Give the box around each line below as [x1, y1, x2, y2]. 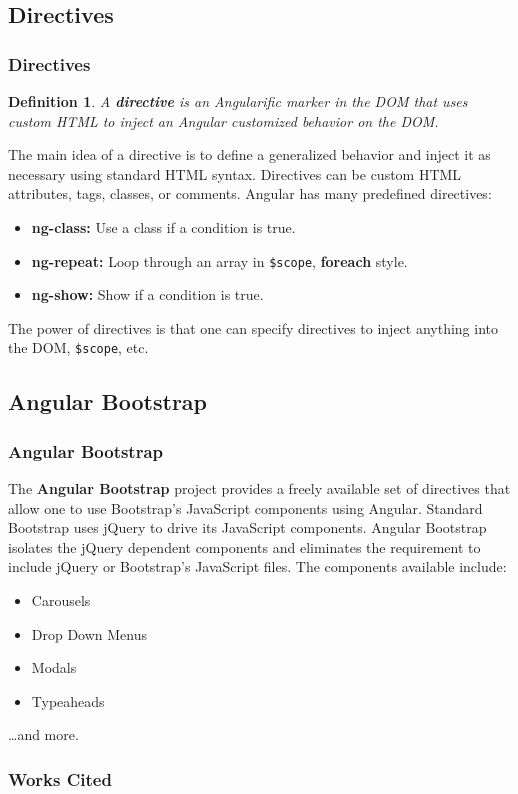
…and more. [8, 724, 79, 745]
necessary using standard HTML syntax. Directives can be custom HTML [8, 163, 462, 184]
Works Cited [8, 766, 112, 791]
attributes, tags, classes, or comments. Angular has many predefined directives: [8, 183, 492, 204]
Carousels [31, 590, 91, 611]
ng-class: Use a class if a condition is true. [31, 216, 296, 237]
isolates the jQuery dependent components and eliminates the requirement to [8, 536, 481, 557]
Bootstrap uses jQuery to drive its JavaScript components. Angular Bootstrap [8, 517, 487, 538]
